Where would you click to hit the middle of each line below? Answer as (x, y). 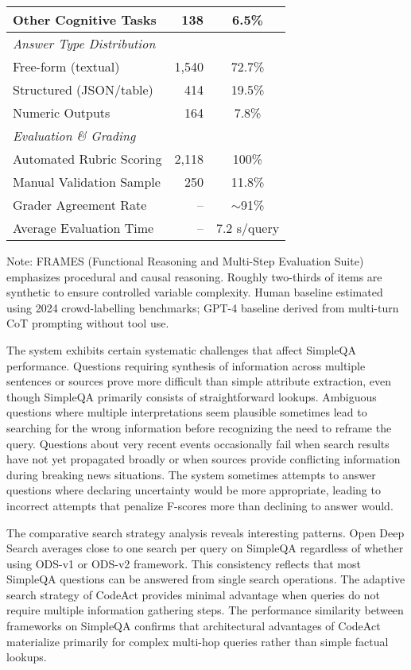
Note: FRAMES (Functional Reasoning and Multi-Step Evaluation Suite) (185, 261)
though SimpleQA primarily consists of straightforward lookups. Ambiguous (192, 396)
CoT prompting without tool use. (88, 323)
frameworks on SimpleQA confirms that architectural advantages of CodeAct (194, 626)
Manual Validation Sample (87, 182)
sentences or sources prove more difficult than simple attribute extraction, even (199, 381)
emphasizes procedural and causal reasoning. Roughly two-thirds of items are (194, 276)
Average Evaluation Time (83, 228)
